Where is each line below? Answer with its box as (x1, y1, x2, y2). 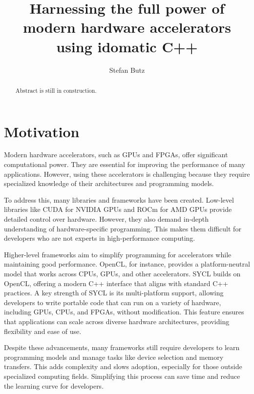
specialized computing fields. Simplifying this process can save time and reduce (4, 371, 240, 381)
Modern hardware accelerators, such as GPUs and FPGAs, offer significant (4, 149, 228, 160)
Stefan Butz (109, 64, 145, 75)
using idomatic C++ (56, 36, 198, 56)
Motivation (4, 121, 80, 141)
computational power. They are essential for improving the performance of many (4, 159, 245, 169)
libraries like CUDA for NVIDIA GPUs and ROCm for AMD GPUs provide (4, 204, 232, 214)
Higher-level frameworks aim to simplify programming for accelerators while (4, 249, 232, 259)
